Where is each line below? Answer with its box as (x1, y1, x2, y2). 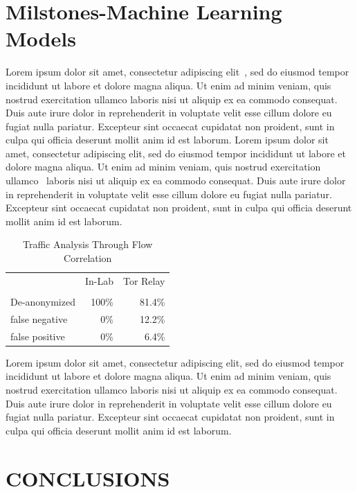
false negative (10, 311, 68, 326)
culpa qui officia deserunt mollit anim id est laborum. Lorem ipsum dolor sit (6, 132, 329, 147)
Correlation (64, 251, 112, 265)
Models (6, 24, 76, 53)
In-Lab (84, 273, 113, 288)
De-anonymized (10, 294, 75, 308)
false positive (10, 328, 65, 343)
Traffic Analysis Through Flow (22, 237, 153, 252)
